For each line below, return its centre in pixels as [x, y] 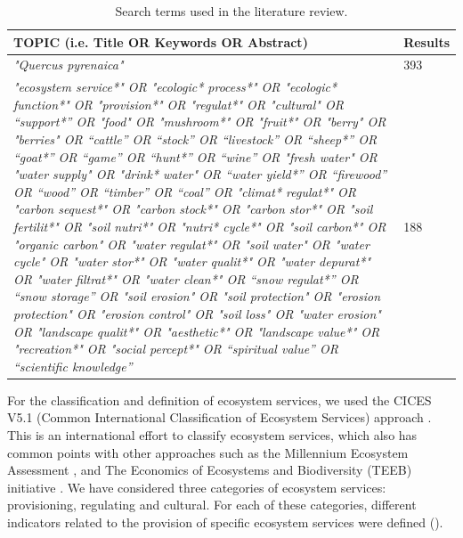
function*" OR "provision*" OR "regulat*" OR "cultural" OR [179, 104]
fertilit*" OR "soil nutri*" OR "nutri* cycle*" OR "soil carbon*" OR [200, 227]
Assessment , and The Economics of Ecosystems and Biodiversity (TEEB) [210, 470]
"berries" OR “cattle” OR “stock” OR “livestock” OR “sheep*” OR [195, 139]
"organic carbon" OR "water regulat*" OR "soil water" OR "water [191, 244]
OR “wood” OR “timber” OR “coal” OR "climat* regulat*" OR [185, 191]
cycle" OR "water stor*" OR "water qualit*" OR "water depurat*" [192, 261]
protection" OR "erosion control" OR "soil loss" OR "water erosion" [197, 314]
